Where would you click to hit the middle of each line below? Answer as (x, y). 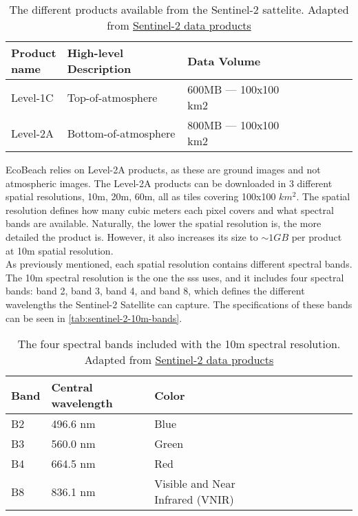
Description (99, 68)
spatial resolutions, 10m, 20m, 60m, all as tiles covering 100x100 (141, 196)
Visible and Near (195, 484)
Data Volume (224, 61)
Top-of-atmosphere (112, 97)
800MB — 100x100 (233, 125)
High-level (95, 53)
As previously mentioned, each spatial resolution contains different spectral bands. (179, 264)
